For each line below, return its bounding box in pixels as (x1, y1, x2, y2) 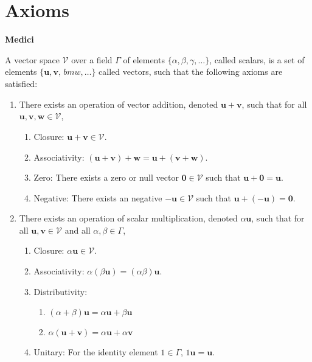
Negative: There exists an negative (33, 191, 162, 204)
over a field (71, 53, 113, 66)
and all (64, 223, 91, 236)
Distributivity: (33, 285, 88, 298)
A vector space (5, 53, 60, 66)
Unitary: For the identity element (33, 346, 158, 358)
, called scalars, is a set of (209, 53, 305, 66)
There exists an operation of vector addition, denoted (19, 97, 218, 110)
